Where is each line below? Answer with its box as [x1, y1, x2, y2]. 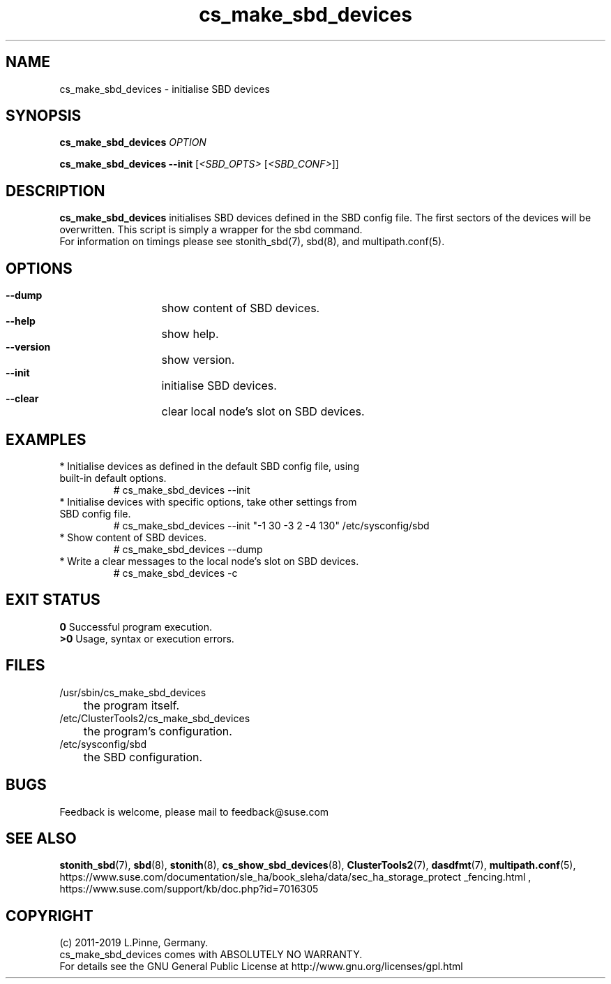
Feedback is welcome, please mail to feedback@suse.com [59, 805, 329, 818]
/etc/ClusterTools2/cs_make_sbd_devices [59, 712, 250, 724]
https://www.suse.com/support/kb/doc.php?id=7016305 [59, 883, 319, 895]
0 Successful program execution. [59, 620, 212, 633]
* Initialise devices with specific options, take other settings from [59, 495, 357, 508]
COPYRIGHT [6, 906, 93, 925]
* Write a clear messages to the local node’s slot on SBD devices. [59, 555, 359, 567]
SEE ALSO [6, 829, 77, 847]
